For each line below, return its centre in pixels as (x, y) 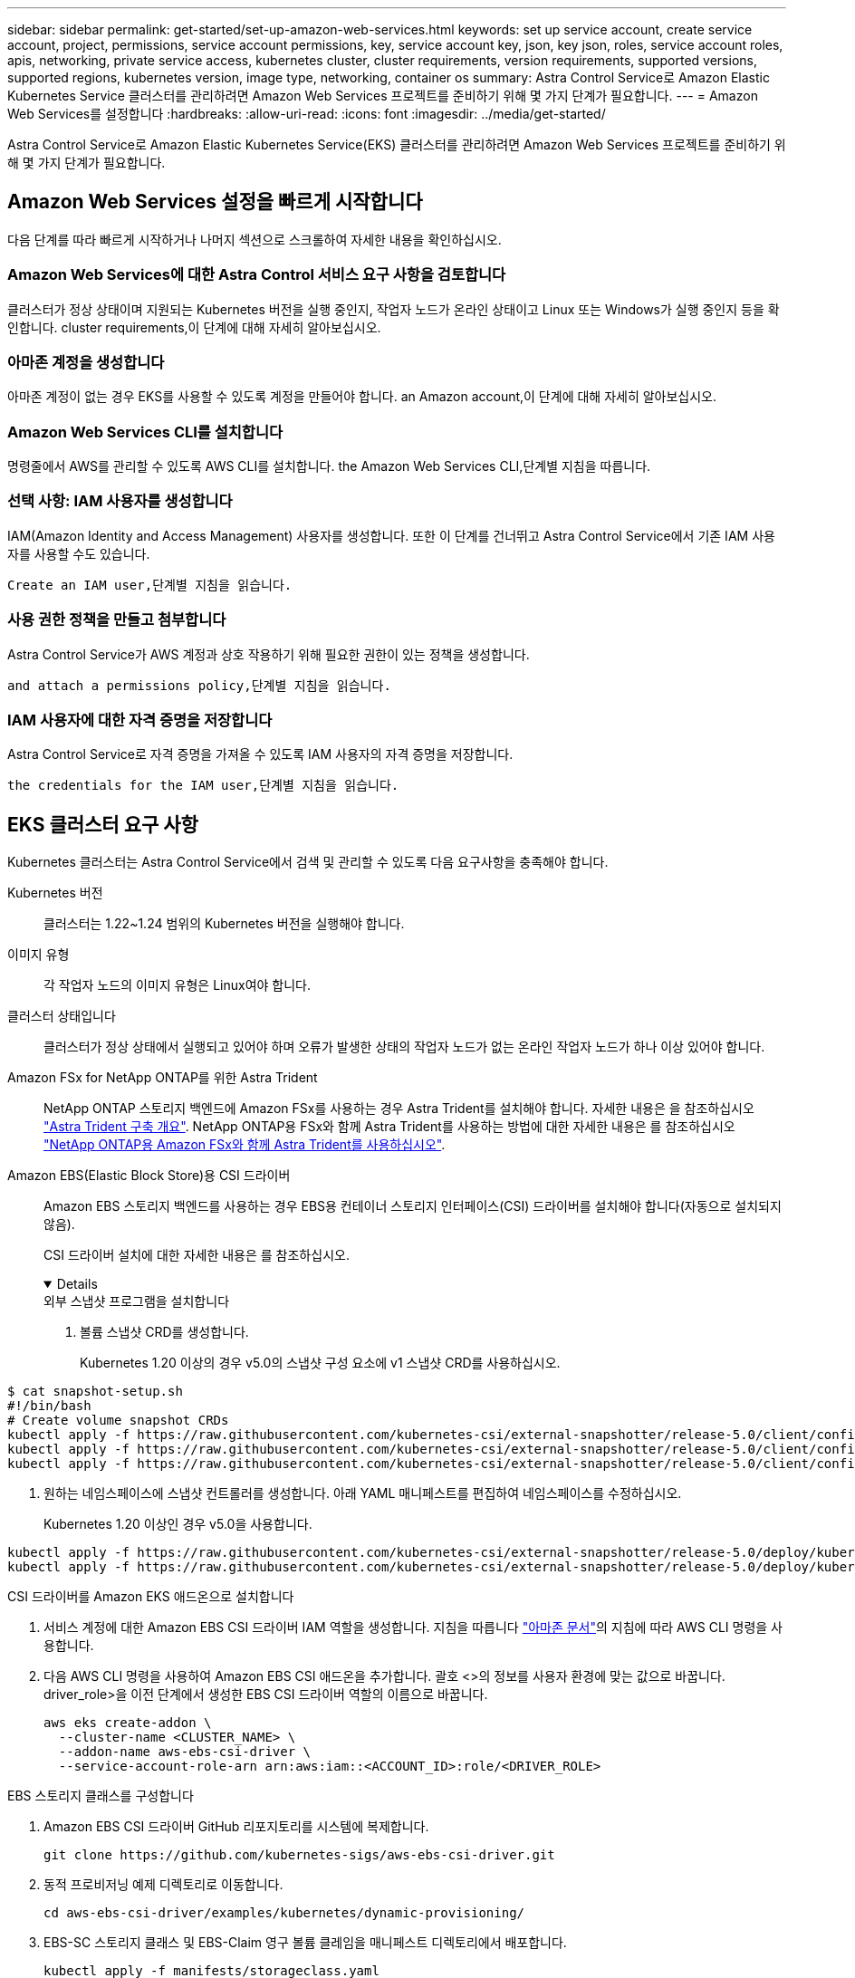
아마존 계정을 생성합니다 (86, 362)
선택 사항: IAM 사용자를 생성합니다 (120, 501)
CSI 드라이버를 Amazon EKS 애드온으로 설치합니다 (151, 1597)
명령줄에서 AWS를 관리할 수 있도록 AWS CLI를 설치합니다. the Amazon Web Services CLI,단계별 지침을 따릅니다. (329, 466)
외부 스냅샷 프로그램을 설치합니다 (137, 1301)
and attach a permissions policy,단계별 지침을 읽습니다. (199, 685)
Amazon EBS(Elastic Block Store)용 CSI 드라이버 (149, 1176)
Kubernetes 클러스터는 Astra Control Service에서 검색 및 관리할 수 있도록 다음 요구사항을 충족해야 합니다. (308, 862)
